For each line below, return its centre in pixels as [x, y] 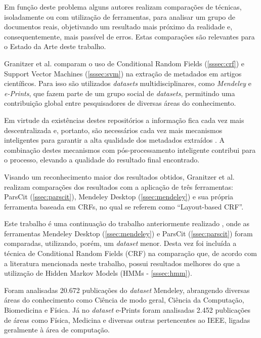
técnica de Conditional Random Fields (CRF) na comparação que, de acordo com [130, 253]
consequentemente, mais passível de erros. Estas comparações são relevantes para [129, 36]
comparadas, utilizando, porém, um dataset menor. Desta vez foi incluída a [120, 243]
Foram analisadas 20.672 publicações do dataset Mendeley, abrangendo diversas [127, 290]
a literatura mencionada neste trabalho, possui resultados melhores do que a [122, 263]
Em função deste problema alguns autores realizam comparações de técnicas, [123, 7]
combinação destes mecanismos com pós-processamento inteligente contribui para [130, 150]
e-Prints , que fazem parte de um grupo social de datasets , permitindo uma [120, 93]
